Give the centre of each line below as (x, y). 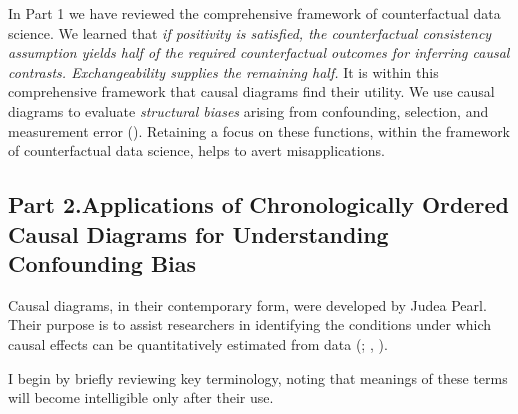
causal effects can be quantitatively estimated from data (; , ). (198, 343)
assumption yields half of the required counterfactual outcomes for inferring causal (259, 52)
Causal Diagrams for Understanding (198, 233)
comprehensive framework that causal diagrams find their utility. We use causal (251, 91)
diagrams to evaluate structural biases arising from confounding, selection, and (248, 110)
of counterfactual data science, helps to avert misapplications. (196, 150)
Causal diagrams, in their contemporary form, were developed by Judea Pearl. (247, 304)
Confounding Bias (102, 262)
